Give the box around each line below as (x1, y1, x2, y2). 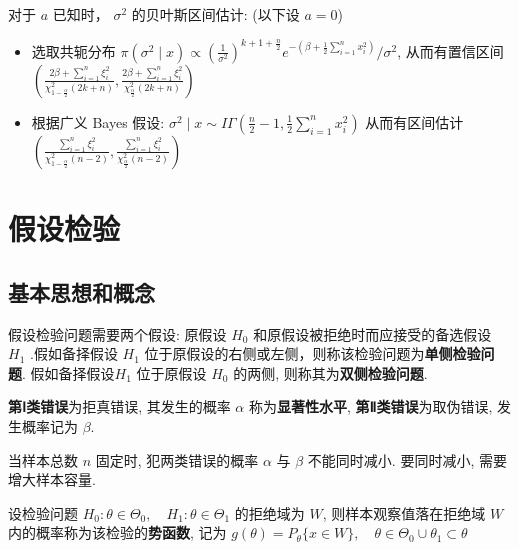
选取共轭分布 (31, 40, 116, 61)
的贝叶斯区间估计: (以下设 (131, 4, 300, 24)
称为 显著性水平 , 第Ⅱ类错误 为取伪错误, (248, 396, 493, 417)
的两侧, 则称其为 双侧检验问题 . (233, 362, 428, 383)
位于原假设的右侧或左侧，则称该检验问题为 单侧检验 (144, 343, 481, 364)
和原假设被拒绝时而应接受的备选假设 (253, 323, 492, 344)
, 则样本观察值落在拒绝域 (322, 502, 486, 523)
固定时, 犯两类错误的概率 (95, 449, 259, 470)
